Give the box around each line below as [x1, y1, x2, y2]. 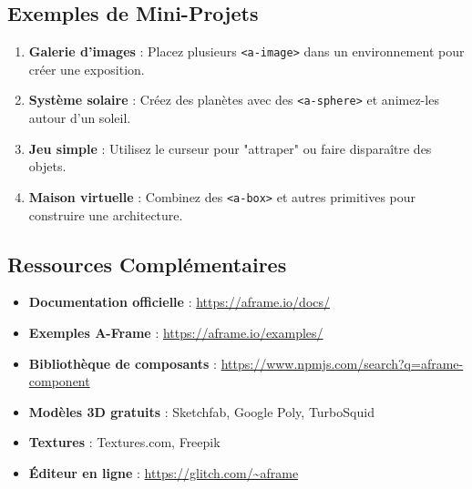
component [28, 372, 90, 391]
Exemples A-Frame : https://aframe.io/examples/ [28, 322, 323, 341]
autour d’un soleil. [28, 108, 131, 127]
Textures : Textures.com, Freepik [28, 433, 221, 452]
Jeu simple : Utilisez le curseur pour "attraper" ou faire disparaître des [28, 138, 432, 158]
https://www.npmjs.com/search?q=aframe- [221, 353, 464, 372]
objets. [28, 157, 67, 176]
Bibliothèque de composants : [28, 353, 218, 372]
